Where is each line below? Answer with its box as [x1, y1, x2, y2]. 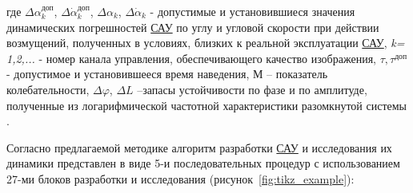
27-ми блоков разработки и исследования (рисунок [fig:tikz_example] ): [6, 170, 355, 187]
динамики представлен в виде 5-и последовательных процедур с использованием [6, 155, 400, 171]
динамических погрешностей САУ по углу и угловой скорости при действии [6, 18, 379, 35]
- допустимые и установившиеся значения [150, 3, 355, 19]
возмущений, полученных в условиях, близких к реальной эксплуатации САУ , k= [6, 34, 405, 51]
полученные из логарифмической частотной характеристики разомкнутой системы [6, 96, 407, 113]
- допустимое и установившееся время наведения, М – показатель [6, 65, 328, 82]
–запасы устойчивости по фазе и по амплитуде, [137, 81, 367, 97]
